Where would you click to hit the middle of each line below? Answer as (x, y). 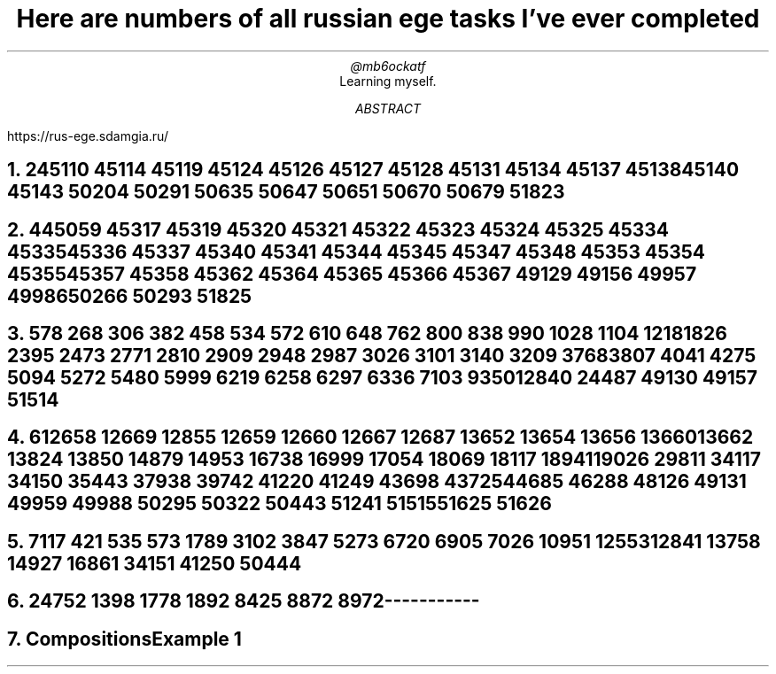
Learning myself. (388, 81)
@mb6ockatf (388, 66)
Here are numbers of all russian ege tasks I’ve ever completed (388, 19)
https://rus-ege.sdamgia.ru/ (88, 136)
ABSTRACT (388, 108)
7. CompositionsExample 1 (124, 639)
